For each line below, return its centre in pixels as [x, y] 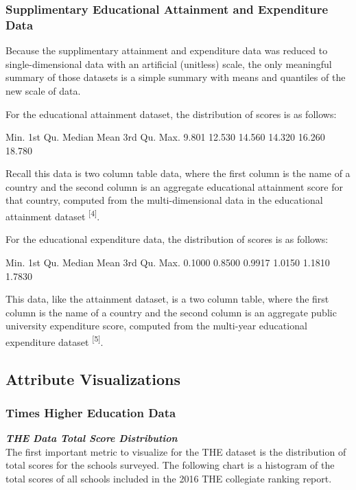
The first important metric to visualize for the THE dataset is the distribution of [176, 451]
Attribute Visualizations [93, 378]
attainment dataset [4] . [53, 215]
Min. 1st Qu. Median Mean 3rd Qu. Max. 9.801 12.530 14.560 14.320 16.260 [165, 137]
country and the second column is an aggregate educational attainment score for [174, 186]
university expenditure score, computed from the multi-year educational [156, 326]
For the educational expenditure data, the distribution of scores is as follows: [167, 239]
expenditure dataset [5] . [55, 340]
